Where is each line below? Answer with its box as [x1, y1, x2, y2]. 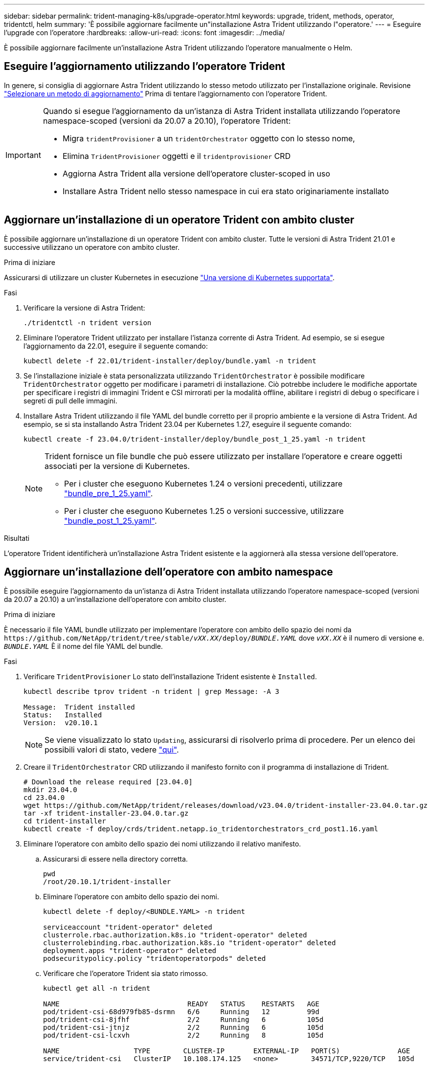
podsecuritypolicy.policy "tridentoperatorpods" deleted [43, 954, 266, 962]
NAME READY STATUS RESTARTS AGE [43, 999, 319, 1008]
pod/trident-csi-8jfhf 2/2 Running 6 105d [43, 1015, 324, 1023]
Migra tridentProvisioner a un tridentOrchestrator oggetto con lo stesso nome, [62, 133, 355, 143]
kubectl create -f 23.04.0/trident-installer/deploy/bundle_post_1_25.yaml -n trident [23, 435, 366, 443]
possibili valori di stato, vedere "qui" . [45, 744, 179, 755]
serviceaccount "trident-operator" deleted [43, 923, 212, 931]
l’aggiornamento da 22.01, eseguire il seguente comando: [23, 341, 208, 350]
